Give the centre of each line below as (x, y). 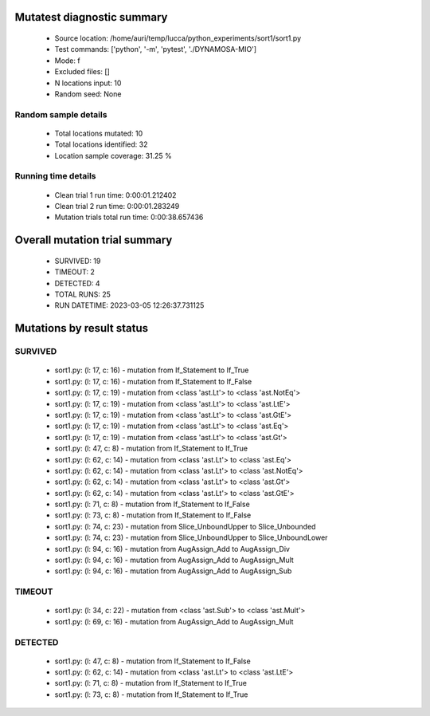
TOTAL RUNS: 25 (83, 294)
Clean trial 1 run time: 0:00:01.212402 (115, 195)
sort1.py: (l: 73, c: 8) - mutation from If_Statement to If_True (151, 694)
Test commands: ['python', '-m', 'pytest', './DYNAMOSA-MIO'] (156, 49)
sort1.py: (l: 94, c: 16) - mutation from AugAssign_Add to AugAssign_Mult (174, 560)
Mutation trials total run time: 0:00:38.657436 (129, 217)
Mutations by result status (82, 328)
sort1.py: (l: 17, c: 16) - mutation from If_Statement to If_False (153, 381)
